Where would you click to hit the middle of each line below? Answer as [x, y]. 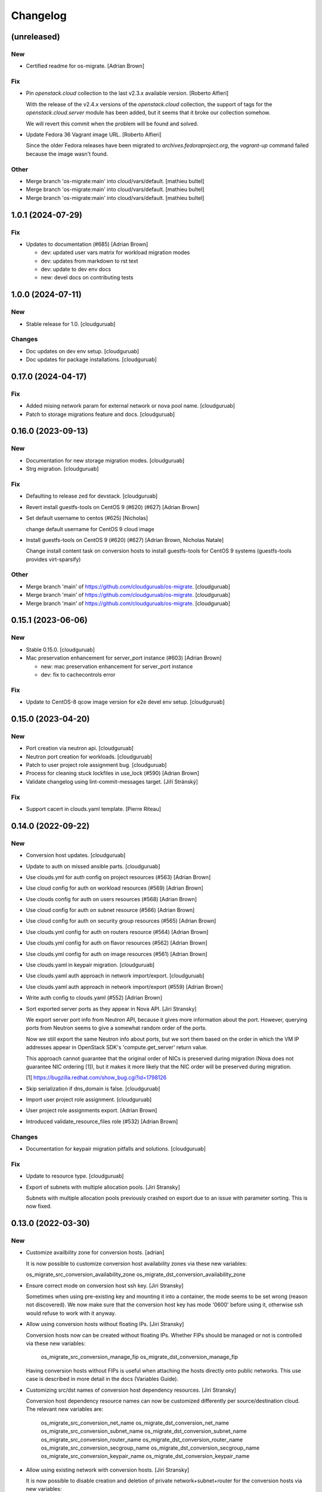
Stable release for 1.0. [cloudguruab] [71, 324]
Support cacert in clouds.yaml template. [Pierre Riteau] [93, 809]
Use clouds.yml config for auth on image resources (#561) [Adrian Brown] [117, 954]
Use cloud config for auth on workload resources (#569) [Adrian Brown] [115, 888]
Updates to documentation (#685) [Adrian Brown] [87, 244]
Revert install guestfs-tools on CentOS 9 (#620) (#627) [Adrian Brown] [113, 507]
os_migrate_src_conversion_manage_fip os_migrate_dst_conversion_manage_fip [140, 1357]
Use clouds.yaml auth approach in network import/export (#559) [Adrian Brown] [125, 987]
